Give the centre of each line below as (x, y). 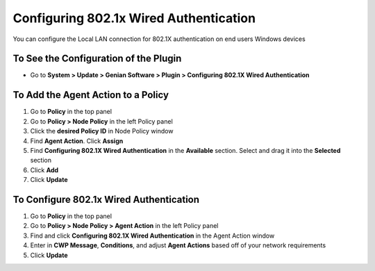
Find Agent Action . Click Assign (77, 141)
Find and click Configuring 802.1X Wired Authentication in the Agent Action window (152, 236)
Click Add (44, 170)
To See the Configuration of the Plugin (97, 59)
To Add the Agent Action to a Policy (91, 95)
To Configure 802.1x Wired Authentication (106, 199)
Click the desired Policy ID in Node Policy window (102, 131)
